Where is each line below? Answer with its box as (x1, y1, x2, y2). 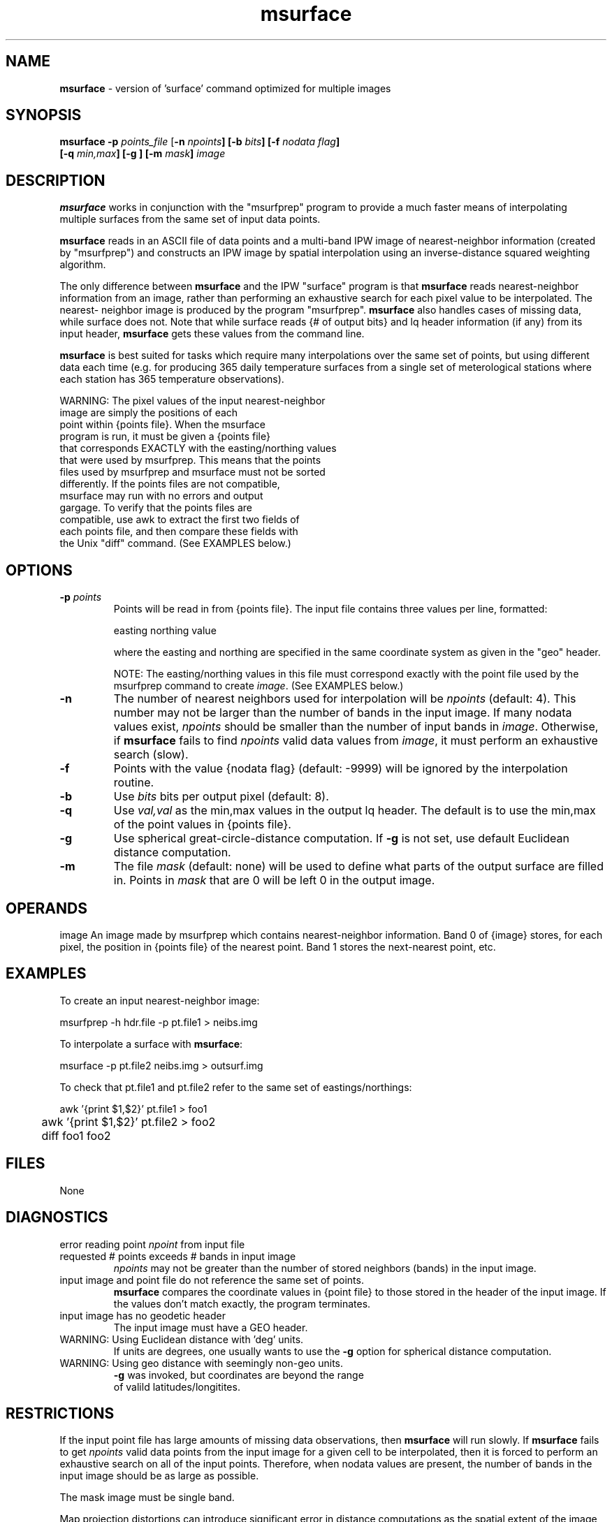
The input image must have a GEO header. (113, 1321, 308, 1333)
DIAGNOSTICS (6, 1208, 108, 1227)
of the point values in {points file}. (113, 817, 291, 832)
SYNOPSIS (6, 106, 82, 124)
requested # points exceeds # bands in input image (59, 1250, 296, 1262)
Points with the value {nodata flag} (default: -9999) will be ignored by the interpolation (113, 761, 568, 776)
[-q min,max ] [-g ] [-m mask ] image (59, 147, 226, 160)
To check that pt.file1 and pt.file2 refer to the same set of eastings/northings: (59, 1081, 412, 1093)
